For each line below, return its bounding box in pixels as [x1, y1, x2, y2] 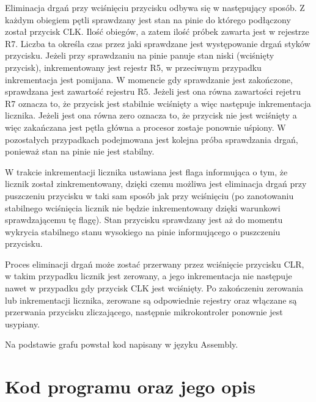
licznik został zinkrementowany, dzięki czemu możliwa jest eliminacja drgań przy [5, 177, 307, 190]
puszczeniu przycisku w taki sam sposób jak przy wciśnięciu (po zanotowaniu [5, 189, 294, 202]
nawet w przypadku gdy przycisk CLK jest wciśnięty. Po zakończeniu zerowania [5, 282, 303, 294]
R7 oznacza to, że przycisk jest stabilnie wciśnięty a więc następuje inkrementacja [5, 97, 311, 109]
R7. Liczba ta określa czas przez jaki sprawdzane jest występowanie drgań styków [5, 37, 310, 49]
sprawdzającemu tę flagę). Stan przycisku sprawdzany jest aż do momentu [5, 213, 283, 226]
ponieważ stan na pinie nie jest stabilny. [5, 145, 155, 158]
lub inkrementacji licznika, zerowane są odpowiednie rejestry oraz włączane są [5, 293, 297, 306]
